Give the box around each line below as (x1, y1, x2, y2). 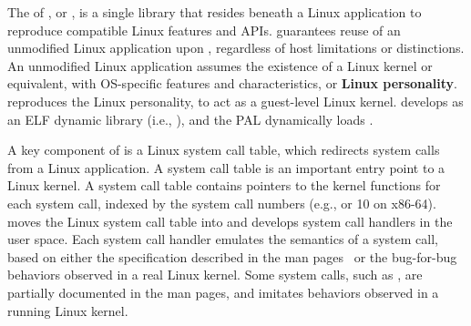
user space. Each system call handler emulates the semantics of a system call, (7, 229, 438, 249)
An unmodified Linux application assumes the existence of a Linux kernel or (7, 56, 433, 75)
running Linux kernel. (7, 301, 128, 320)
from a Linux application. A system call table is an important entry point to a (7, 158, 445, 177)
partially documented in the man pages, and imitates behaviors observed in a (7, 282, 439, 301)
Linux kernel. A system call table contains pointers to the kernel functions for (7, 176, 441, 195)
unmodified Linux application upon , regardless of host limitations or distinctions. (7, 38, 465, 57)
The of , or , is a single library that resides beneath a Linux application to (7, 3, 422, 21)
